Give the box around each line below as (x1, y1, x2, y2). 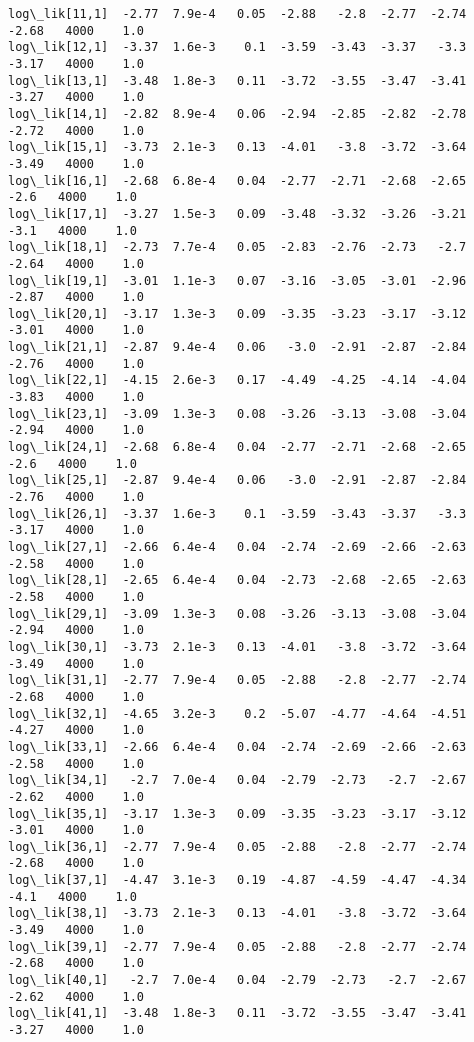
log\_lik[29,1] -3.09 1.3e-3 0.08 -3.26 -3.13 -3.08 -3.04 (8, 606, 467, 621)
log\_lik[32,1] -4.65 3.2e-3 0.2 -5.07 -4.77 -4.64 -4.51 (8, 706, 467, 721)
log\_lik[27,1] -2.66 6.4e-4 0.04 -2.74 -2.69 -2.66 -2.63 (8, 540, 467, 554)
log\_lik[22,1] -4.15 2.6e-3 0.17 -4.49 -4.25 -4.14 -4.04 (8, 373, 467, 388)
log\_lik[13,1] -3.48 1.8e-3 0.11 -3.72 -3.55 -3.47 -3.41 (8, 73, 467, 88)
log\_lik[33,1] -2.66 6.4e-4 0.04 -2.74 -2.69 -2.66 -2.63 (8, 739, 467, 754)
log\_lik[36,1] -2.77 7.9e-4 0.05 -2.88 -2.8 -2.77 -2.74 (8, 839, 467, 854)
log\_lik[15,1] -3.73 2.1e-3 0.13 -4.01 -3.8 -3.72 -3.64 (8, 140, 467, 155)
